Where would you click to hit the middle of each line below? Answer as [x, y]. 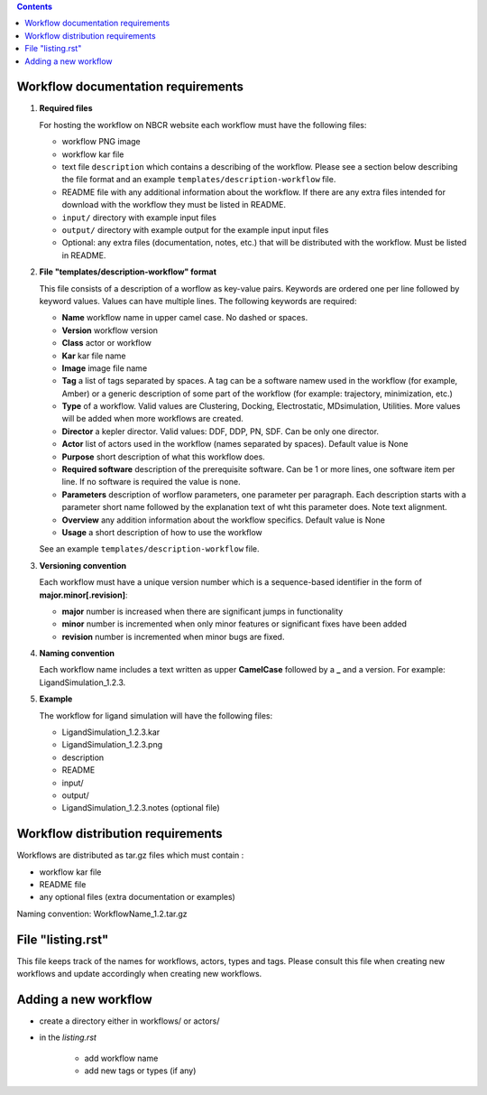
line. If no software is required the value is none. [151, 482]
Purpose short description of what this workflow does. [163, 457]
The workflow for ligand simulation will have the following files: [156, 715]
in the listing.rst [68, 1037]
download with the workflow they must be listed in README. [174, 205]
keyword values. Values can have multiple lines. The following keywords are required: [198, 301]
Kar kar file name [94, 356]
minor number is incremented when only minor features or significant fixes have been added [234, 624]
